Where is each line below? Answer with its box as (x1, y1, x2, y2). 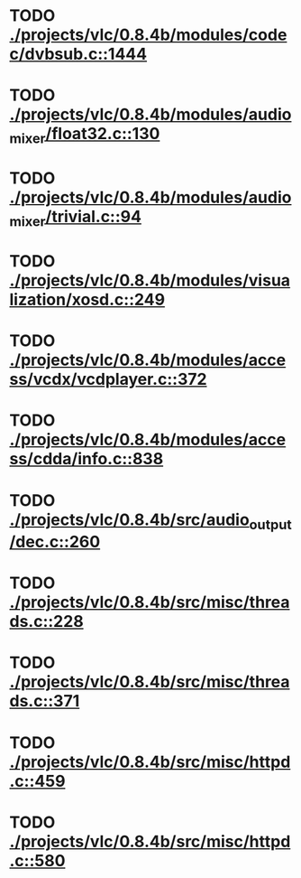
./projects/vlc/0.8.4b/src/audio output (9, 509, 292, 533)
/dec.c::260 (9, 532, 101, 552)
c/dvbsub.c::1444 (9, 44, 147, 64)
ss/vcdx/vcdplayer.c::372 (9, 369, 207, 389)
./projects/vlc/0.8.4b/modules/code (9, 24, 287, 45)
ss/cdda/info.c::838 (9, 449, 164, 470)
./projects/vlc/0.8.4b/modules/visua (9, 270, 291, 290)
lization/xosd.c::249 (9, 289, 165, 310)
